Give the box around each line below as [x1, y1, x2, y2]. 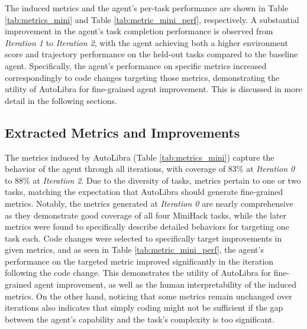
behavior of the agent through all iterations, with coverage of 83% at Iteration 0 [5, 162, 295, 175]
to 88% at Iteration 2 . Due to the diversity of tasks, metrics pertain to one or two [5, 174, 301, 186]
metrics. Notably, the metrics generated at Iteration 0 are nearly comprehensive [5, 197, 293, 209]
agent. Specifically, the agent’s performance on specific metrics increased [5, 59, 267, 71]
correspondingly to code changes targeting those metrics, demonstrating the [5, 71, 280, 83]
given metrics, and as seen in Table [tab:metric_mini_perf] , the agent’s [5, 243, 264, 256]
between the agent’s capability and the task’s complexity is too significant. [5, 312, 275, 325]
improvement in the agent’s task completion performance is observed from [5, 25, 273, 37]
